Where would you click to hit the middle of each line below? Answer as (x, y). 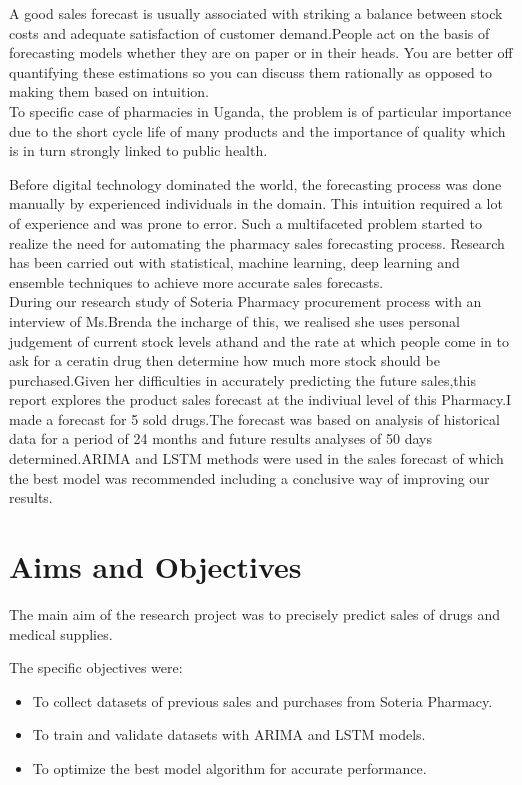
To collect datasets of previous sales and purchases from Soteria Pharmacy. (262, 700)
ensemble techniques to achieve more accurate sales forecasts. (196, 281)
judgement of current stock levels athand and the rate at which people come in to (259, 340)
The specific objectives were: (96, 667)
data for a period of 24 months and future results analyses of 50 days (220, 438)
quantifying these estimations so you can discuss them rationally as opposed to (250, 71)
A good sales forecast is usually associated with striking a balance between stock (256, 13)
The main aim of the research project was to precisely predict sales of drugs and (255, 613)
